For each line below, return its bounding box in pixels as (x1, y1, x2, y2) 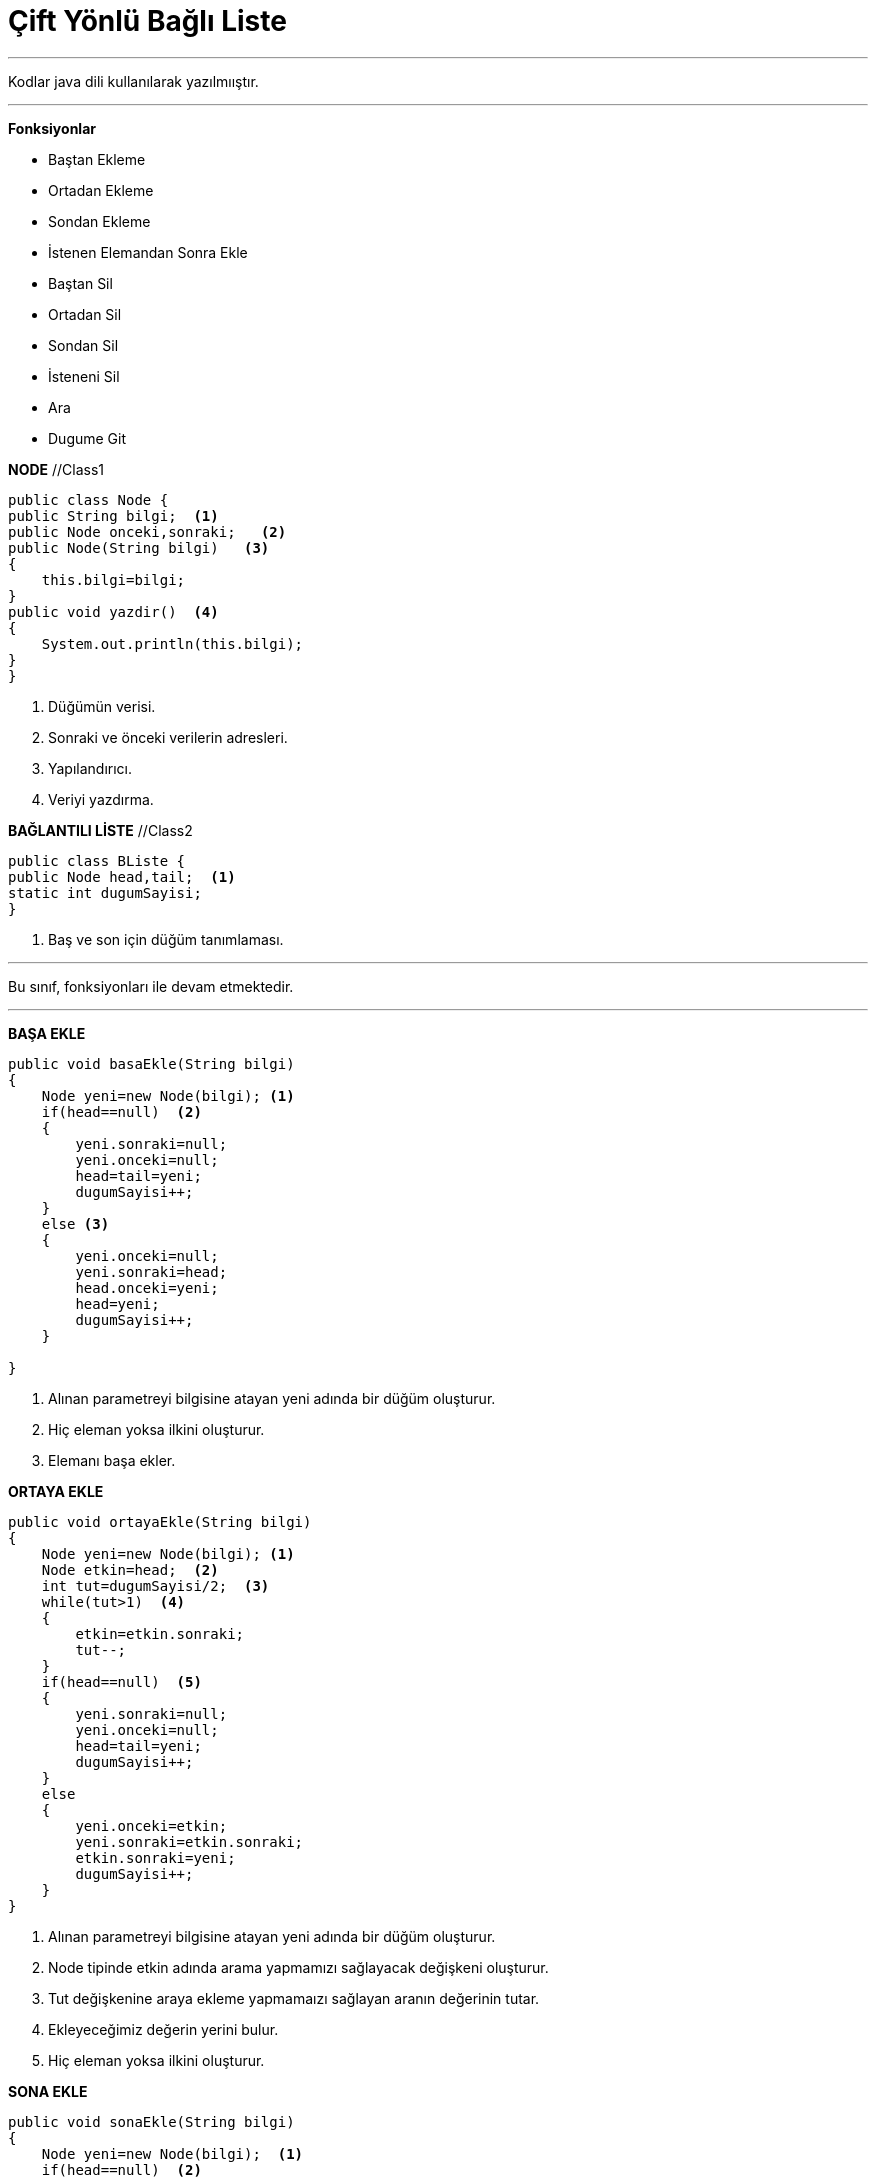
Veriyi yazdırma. (48, 790, 154, 808)
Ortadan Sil (48, 305, 122, 323)
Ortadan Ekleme (48, 181, 154, 199)
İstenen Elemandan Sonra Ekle (48, 243, 248, 261)
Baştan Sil (48, 274, 113, 292)
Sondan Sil (48, 336, 119, 354)
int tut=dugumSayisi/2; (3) (41, 1577, 270, 1594)
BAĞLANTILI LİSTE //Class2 (8, 821, 193, 839)
